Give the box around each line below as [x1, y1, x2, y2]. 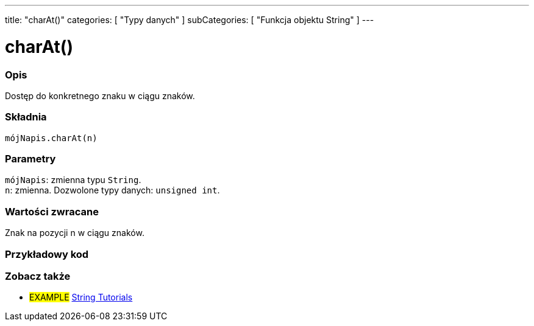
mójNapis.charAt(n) [5, 133, 98, 143]
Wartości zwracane [5, 205, 99, 218]
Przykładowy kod [5, 248, 89, 260]
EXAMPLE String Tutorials [29, 292, 133, 303]
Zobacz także [5, 269, 71, 282]
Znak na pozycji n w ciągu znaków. [5, 227, 144, 238]
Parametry [5, 153, 56, 165]
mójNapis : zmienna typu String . [5, 175, 141, 186]
